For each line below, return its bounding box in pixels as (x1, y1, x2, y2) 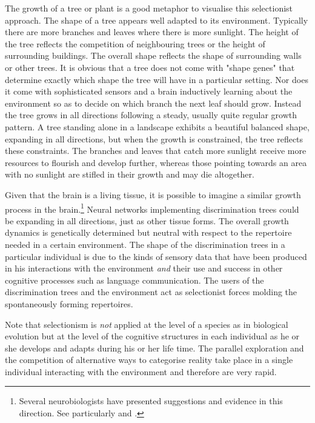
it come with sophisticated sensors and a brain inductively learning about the (5, 85, 293, 98)
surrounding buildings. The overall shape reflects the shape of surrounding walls (5, 49, 302, 62)
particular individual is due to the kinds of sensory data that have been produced (5, 250, 307, 262)
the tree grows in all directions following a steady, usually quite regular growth (5, 108, 297, 121)
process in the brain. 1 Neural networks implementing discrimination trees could (5, 201, 299, 215)
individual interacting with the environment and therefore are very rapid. (5, 365, 277, 378)
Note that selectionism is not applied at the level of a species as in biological (5, 318, 288, 330)
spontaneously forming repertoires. (5, 297, 133, 310)
